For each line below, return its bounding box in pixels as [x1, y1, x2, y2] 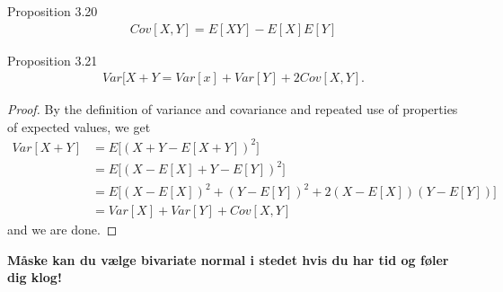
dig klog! [7, 268, 62, 287]
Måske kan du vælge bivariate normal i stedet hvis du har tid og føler [7, 250, 449, 269]
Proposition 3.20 [7, 2, 98, 20]
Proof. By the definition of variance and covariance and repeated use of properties [7, 100, 458, 119]
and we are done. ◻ [7, 220, 118, 239]
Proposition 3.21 [7, 50, 98, 69]
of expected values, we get [7, 117, 151, 136]
